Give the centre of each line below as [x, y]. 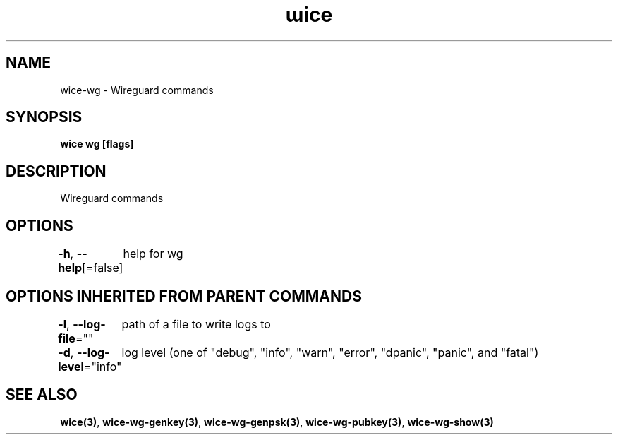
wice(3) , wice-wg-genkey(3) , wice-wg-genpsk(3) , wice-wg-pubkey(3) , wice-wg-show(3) [277, 422]
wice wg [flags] [97, 144]
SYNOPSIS [44, 117]
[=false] [103, 268]
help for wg [153, 254]
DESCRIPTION [56, 171]
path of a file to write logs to [196, 324]
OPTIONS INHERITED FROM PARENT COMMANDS [184, 296]
